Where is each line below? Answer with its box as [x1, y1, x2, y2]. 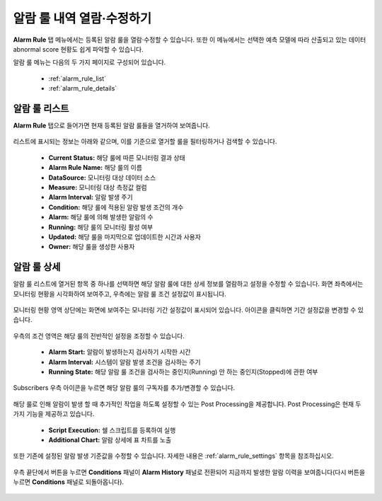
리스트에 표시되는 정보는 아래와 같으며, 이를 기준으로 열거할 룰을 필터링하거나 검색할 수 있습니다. [13, 137, 277, 146]
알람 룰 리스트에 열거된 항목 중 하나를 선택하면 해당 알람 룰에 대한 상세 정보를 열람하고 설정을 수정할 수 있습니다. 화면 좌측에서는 [13, 280, 364, 288]
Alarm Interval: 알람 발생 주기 [48, 193, 134, 202]
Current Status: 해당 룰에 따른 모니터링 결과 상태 [48, 153, 185, 162]
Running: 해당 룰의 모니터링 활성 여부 [48, 223, 154, 231]
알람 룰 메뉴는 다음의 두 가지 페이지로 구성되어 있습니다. [13, 58, 166, 67]
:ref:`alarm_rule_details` [48, 84, 117, 93]
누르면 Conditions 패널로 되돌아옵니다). [13, 478, 124, 486]
